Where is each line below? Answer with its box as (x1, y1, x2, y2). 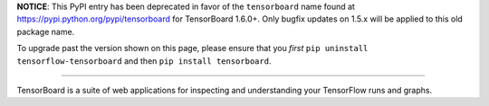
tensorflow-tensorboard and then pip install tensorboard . (16, 55, 272, 66)
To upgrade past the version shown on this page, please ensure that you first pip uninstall (16, 43, 369, 54)
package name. (16, 26, 75, 37)
